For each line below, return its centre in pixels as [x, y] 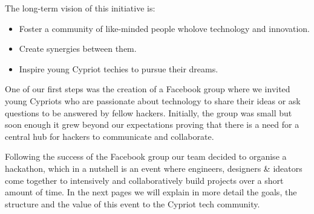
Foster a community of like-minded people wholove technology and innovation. [165, 28]
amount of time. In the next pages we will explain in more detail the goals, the [151, 192]
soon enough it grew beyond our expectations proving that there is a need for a [152, 124]
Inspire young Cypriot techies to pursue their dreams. [119, 68]
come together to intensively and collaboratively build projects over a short [144, 180]
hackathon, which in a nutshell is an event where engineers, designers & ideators [154, 168]
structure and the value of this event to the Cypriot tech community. [132, 203]
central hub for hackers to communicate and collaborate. [110, 136]
